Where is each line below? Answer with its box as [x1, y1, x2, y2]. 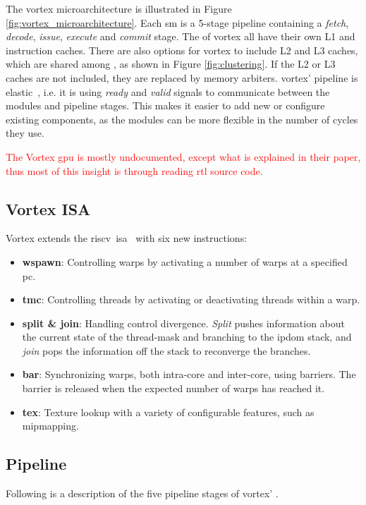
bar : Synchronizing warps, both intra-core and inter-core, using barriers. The [22, 367, 356, 382]
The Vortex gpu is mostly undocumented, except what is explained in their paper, [6, 149, 361, 164]
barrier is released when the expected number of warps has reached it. [22, 381, 325, 396]
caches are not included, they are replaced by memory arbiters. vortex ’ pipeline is [6, 70, 358, 85]
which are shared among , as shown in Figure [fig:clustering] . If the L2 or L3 [6, 56, 336, 71]
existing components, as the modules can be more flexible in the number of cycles [6, 111, 358, 126]
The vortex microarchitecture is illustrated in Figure [6, 1, 232, 16]
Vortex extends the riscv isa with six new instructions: [6, 231, 248, 245]
